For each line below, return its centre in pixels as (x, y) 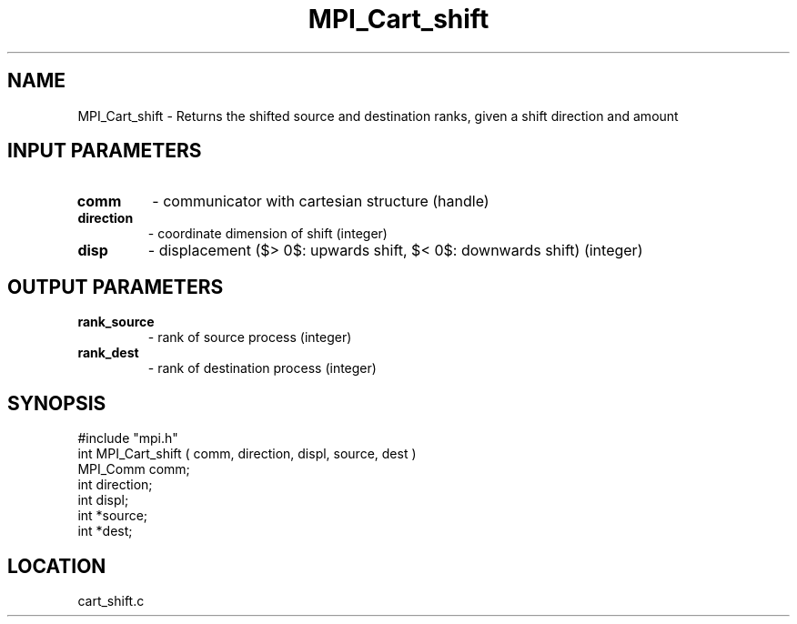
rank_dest (108, 353)
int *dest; (105, 531)
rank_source (116, 322)
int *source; (113, 516)
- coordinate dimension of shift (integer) (267, 234)
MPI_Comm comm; (134, 469)
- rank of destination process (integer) (262, 368)
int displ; (103, 500)
